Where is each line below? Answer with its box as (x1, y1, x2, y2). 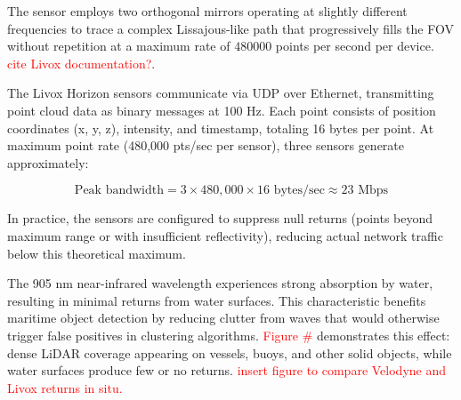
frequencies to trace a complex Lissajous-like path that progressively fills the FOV (7, 19, 454, 37)
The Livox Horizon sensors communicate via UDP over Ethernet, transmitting (7, 84, 434, 102)
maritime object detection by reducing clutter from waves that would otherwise (7, 308, 440, 327)
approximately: (7, 153, 89, 172)
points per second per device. (275, 36, 434, 55)
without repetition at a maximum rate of (7, 36, 230, 55)
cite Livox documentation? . (7, 53, 156, 72)
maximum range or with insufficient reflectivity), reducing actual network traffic (7, 226, 443, 244)
